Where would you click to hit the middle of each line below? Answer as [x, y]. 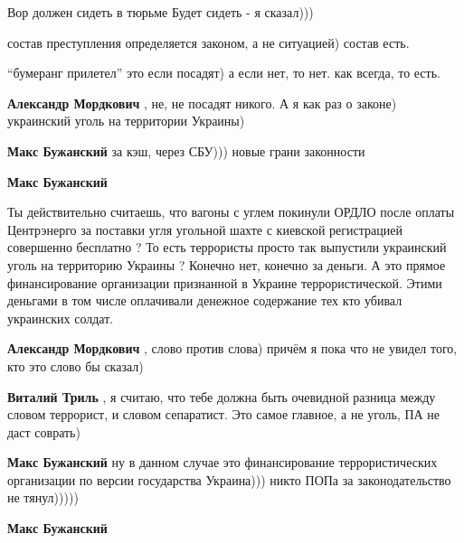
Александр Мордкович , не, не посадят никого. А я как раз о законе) [202, 103]
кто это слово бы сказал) [76, 365]
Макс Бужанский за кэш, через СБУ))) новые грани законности [186, 150]
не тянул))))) [43, 497]
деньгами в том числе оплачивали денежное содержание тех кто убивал [205, 300]
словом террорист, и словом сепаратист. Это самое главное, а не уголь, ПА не [224, 414]
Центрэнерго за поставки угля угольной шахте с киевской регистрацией [205, 229]
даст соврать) [44, 431]
